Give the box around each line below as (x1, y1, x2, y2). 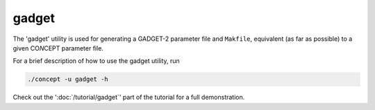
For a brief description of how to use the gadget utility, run (12, 57, 180, 65)
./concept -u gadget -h (27, 75, 109, 83)
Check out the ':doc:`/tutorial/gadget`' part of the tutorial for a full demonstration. (12, 93, 245, 102)
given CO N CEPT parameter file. (12, 44, 104, 52)
